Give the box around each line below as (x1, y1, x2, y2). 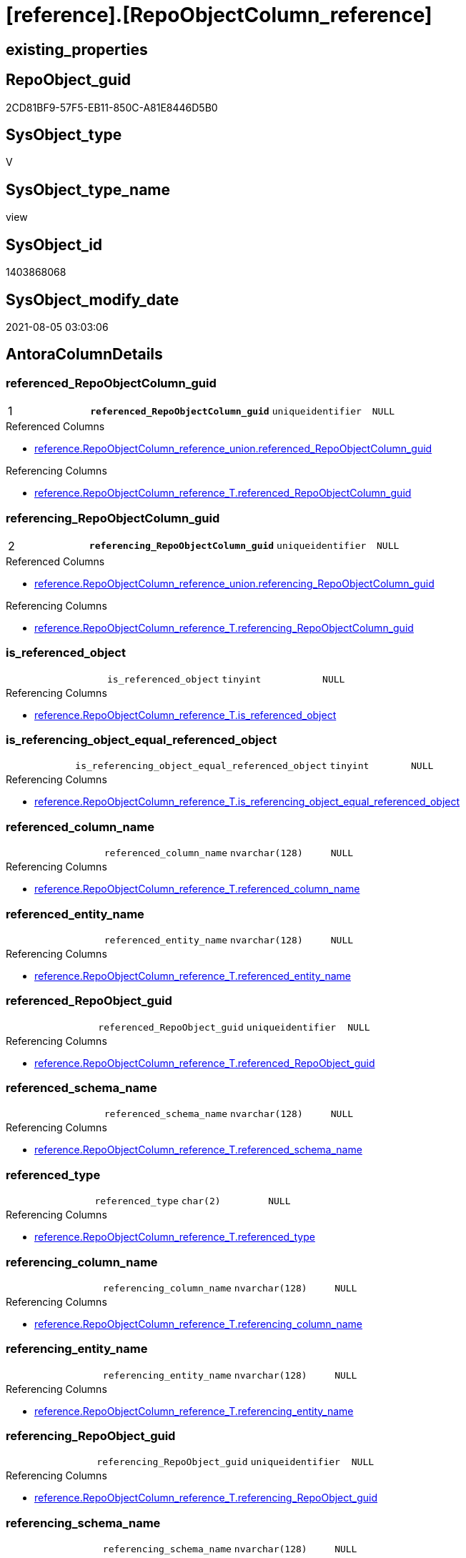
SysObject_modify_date (6, 290, 179, 309)
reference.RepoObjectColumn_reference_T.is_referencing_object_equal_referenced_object (34, 795, 460, 808)
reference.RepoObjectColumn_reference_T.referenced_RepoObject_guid (34, 1056, 375, 1069)
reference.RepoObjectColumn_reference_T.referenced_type (34, 1231, 315, 1244)
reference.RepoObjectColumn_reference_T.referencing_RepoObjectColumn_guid (34, 621, 414, 634)
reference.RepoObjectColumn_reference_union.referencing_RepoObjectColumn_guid (34, 577, 435, 590)
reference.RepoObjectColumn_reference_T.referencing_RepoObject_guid (34, 1492, 378, 1504)
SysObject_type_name (6, 180, 171, 199)
